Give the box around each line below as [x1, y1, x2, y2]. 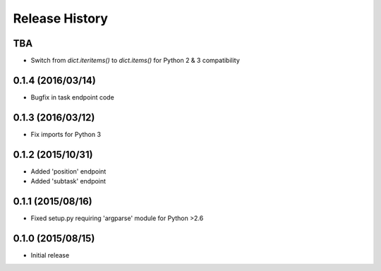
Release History [13, 11, 109, 26]
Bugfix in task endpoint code [30, 92, 114, 102]
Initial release [30, 251, 70, 259]
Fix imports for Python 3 [30, 130, 102, 138]
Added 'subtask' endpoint [30, 177, 106, 186]
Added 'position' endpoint [30, 167, 107, 176]
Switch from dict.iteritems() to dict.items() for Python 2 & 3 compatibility [30, 56, 240, 65]
